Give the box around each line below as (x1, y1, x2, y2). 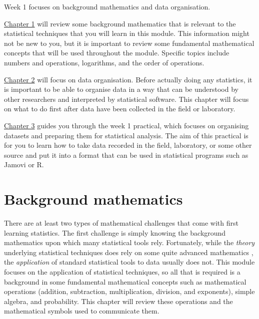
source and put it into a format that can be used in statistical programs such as (4, 149, 248, 160)
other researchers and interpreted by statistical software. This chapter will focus (4, 93, 249, 104)
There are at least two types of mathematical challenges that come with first (4, 218, 238, 228)
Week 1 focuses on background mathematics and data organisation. (4, 1, 210, 11)
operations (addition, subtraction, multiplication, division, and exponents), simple (4, 286, 255, 297)
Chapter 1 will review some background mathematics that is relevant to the (4, 18, 236, 28)
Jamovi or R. (4, 159, 44, 170)
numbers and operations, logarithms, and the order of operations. (4, 57, 204, 67)
